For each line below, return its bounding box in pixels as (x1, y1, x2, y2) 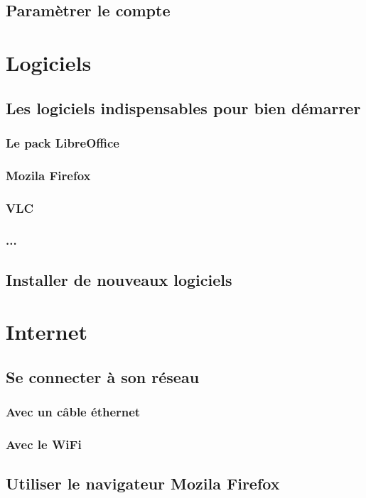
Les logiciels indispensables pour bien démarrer (6, 96, 361, 118)
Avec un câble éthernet (6, 403, 141, 421)
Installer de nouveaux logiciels (6, 268, 232, 290)
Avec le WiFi (6, 436, 82, 453)
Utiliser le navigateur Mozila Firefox (6, 472, 280, 494)
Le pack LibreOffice (6, 133, 119, 151)
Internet (6, 317, 87, 346)
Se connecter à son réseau (6, 365, 200, 387)
